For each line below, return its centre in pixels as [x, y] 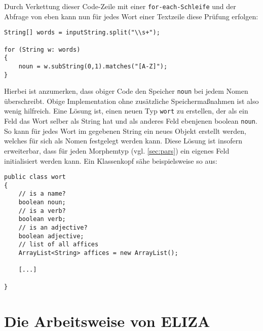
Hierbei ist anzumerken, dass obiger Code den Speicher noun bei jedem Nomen [126, 91]
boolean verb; [42, 219]
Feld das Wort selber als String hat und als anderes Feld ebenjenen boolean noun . [131, 121]
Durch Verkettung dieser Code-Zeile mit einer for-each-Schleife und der [120, 6]
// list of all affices [59, 245]
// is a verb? [42, 211]
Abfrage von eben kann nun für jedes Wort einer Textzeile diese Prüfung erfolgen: [131, 16]
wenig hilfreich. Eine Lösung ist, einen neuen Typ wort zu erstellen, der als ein [126, 111]
